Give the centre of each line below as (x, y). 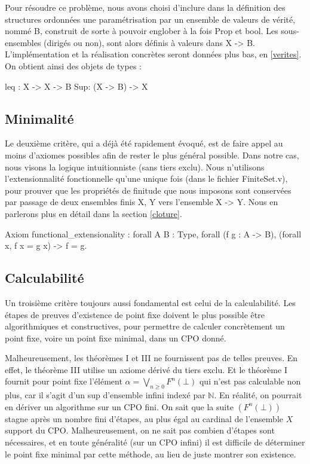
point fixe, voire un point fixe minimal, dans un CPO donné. (116, 338)
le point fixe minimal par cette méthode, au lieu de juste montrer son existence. (151, 454)
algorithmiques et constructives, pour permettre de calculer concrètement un (145, 326)
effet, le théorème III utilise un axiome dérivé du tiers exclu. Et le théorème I (146, 369)
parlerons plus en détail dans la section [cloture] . (93, 213)
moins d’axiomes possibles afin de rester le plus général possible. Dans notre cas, (152, 155)
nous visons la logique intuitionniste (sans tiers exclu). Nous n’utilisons (135, 167)
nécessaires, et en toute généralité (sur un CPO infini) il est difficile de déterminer (155, 442)
